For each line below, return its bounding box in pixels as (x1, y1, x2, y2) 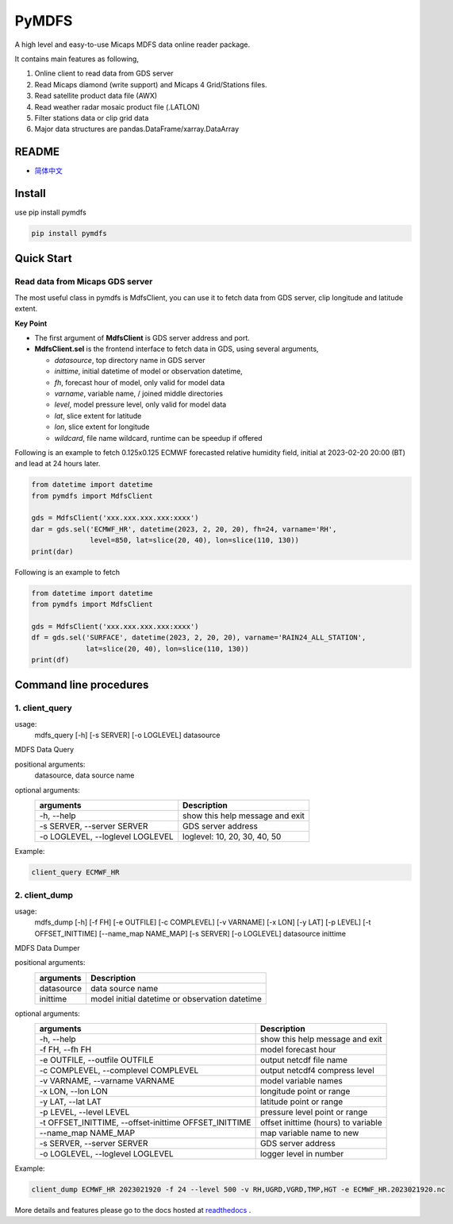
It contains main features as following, (14, 54, 139, 64)
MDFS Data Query (14, 745, 75, 755)
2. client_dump (14, 890, 74, 901)
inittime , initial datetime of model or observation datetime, (54, 366, 244, 376)
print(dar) (31, 546, 74, 556)
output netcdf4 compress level (259, 1065, 374, 1076)
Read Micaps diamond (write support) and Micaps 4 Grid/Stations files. (34, 79, 267, 89)
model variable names (259, 1075, 343, 1087)
